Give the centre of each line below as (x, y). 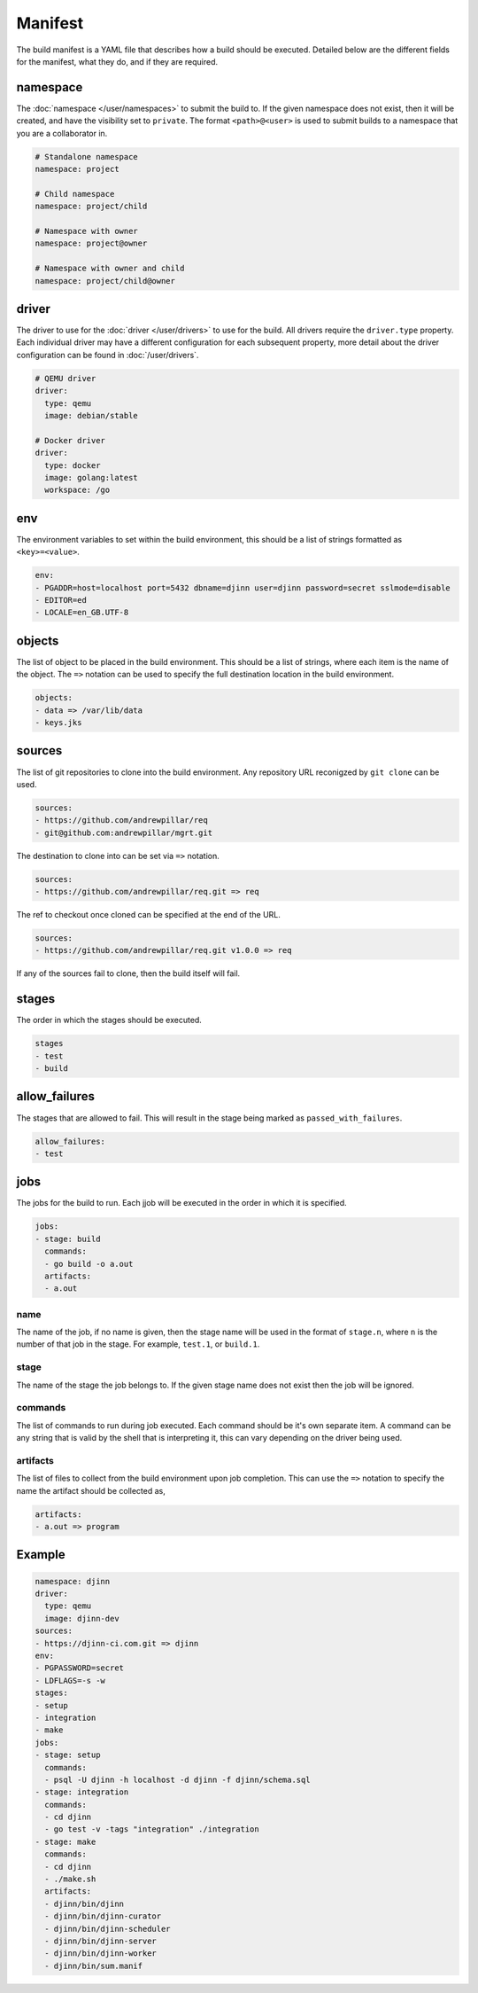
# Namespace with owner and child (110, 269)
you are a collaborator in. (62, 133)
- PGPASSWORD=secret (79, 1668)
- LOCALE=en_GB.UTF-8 (82, 613)
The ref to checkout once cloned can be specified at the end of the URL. (148, 914)
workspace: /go (77, 490)
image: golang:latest (92, 477)
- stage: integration (82, 1792)
